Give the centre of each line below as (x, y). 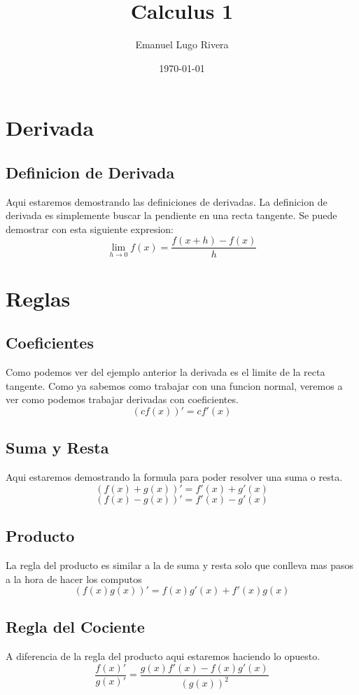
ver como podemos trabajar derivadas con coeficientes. (122, 399)
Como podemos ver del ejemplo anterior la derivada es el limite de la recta (166, 372)
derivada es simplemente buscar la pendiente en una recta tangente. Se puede (171, 215)
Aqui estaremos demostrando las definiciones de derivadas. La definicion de (167, 201)
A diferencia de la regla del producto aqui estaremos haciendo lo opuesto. (163, 656)
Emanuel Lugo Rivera (182, 44)
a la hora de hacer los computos (74, 578)
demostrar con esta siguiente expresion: (90, 229)
